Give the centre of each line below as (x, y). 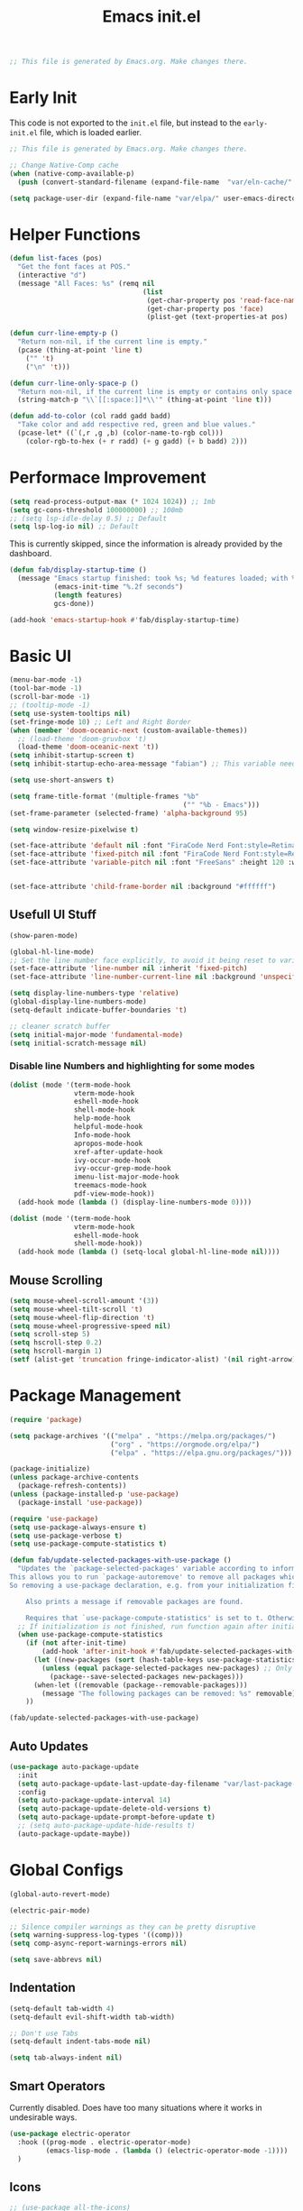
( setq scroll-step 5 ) (50, 1335)
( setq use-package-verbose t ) (66, 1536)
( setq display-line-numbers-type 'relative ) (94, 994)
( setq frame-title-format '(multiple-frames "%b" (105, 796)
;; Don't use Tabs (44, 2033)
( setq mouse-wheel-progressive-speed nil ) (90, 1326)
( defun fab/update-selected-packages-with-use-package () (120, 1560)
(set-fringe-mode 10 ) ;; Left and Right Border (101, 722)
